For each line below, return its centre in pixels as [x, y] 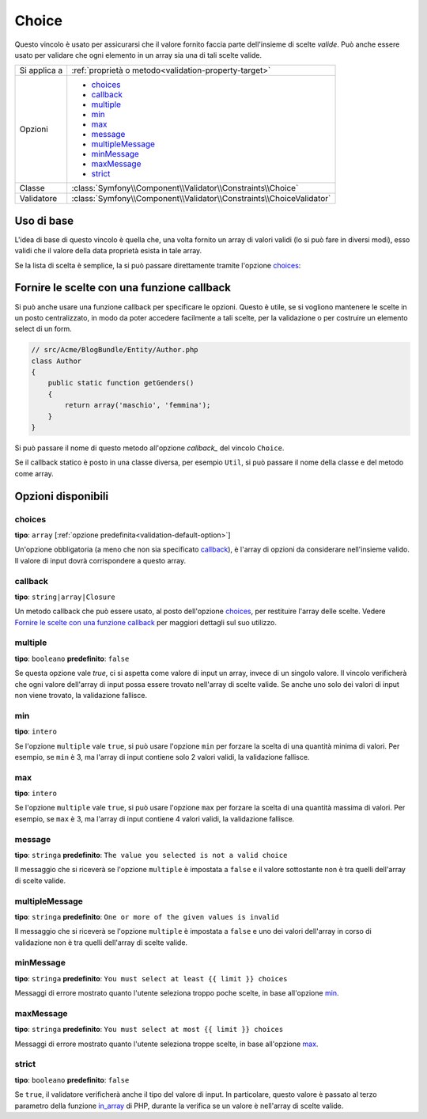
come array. [34, 473]
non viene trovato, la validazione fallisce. [81, 695]
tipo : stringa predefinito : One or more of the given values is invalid [147, 916]
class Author [57, 361]
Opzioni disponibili [62, 496]
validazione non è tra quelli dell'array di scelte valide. [101, 943]
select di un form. [43, 329]
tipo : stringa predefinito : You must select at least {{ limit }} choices [151, 978]
